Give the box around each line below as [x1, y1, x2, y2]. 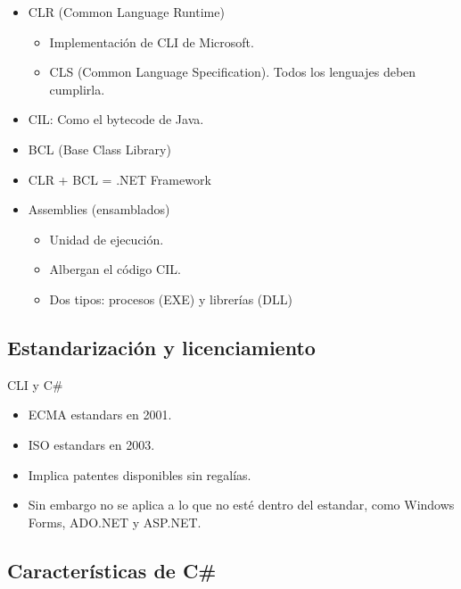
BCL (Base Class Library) [28, 139, 171, 158]
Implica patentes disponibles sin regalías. [28, 465, 251, 484]
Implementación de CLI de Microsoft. [49, 32, 254, 51]
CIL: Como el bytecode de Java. [28, 110, 204, 129]
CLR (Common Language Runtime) [28, 3, 225, 21]
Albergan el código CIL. [49, 260, 181, 278]
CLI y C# [7, 375, 63, 394]
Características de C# [7, 556, 217, 584]
